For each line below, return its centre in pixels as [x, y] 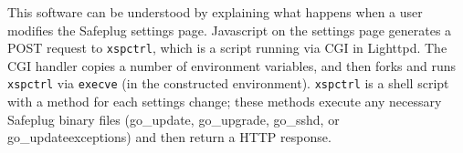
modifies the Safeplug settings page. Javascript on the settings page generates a [230, 30]
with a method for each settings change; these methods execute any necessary [225, 102]
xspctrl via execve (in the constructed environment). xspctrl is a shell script [228, 83]
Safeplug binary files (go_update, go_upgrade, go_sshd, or [174, 119]
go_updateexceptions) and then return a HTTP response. [169, 137]
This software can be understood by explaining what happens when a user [215, 12]
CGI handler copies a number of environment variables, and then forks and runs [232, 65]
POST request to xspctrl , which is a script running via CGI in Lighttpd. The [227, 48]
